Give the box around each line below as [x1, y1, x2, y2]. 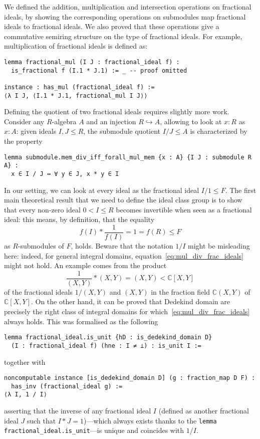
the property [4, 136, 43, 146]
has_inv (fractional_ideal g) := [11, 382, 123, 390]
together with [4, 356, 46, 367]
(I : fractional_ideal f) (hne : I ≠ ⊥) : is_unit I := [11, 342, 201, 349]
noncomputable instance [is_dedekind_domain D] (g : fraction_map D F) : [4, 374, 255, 382]
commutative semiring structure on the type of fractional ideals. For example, [4, 31, 242, 41]
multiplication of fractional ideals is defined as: [4, 41, 148, 51]
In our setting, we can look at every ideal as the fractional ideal [4, 184, 199, 195]
